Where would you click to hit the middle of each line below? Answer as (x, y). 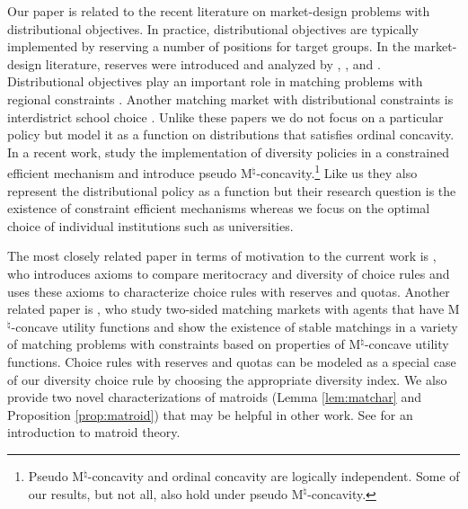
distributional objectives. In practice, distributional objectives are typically (213, 28)
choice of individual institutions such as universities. (150, 225)
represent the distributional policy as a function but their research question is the (232, 190)
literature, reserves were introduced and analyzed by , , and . (213, 63)
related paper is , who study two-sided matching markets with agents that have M (234, 309)
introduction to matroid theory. (94, 432)
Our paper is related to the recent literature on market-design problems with (219, 11)
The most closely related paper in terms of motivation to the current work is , (222, 256)
